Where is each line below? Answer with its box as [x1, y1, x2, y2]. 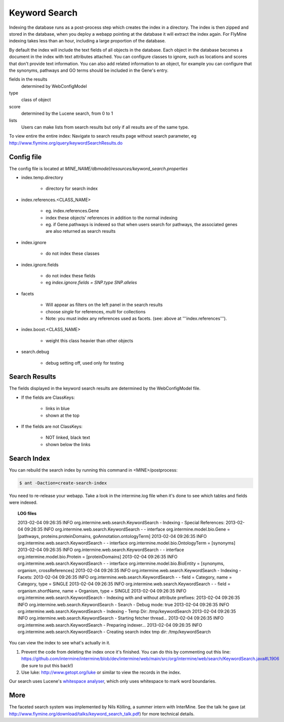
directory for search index [45, 186, 98, 191]
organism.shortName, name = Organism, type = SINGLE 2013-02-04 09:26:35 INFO [18, 588, 186, 594]
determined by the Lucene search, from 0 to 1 [21, 110, 113, 117]
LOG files [18, 511, 37, 516]
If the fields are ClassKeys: [21, 394, 75, 400]
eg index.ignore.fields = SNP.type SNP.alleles [45, 280, 137, 286]
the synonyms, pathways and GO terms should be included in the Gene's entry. [9, 67, 168, 73]
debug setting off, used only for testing [45, 360, 124, 366]
